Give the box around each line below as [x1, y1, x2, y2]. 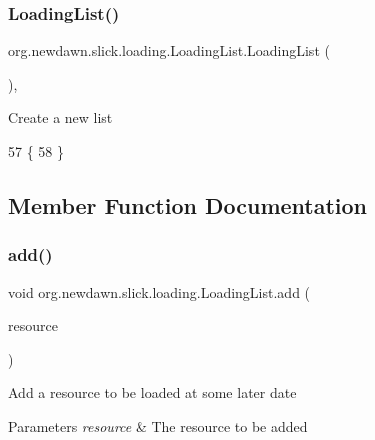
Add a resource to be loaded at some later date [8, 382, 297, 403]
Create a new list [8, 107, 113, 128]
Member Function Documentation [8, 189, 368, 220]
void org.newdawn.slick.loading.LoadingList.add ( [8, 281, 311, 302]
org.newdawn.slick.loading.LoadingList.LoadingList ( [8, 40, 330, 61]
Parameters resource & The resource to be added [8, 415, 308, 436]
